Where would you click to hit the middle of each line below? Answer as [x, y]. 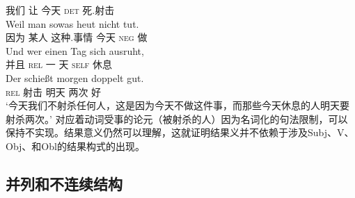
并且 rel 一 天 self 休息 [59, 64]
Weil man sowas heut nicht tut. [72, 23]
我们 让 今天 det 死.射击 [60, 10]
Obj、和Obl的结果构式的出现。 [75, 146]
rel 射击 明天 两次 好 [54, 91]
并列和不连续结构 [64, 183]
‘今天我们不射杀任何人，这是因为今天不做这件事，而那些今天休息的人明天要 [177, 105]
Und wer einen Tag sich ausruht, [75, 50]
